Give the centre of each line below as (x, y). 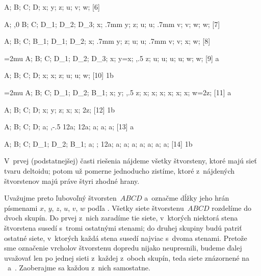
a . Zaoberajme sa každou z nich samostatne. (79, 268)
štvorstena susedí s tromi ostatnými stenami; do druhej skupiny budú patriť (123, 227)
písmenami (21, 208)
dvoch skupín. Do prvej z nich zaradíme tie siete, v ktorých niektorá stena (121, 218)
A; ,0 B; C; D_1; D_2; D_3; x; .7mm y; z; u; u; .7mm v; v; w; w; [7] (112, 24)
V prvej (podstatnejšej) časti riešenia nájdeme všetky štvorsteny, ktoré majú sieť (130, 161)
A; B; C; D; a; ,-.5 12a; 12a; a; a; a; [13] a (69, 127)
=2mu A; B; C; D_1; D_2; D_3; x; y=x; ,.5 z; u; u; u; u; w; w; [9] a (112, 58)
